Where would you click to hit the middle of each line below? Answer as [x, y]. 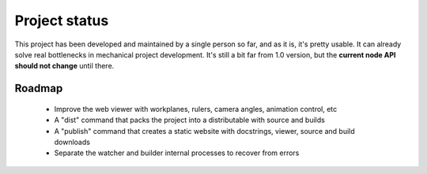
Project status [62, 20]
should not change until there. [64, 66]
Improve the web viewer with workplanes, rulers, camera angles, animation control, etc [196, 109]
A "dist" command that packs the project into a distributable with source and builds [190, 120]
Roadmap [39, 89]
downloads [72, 142]
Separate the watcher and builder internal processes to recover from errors [177, 153]
